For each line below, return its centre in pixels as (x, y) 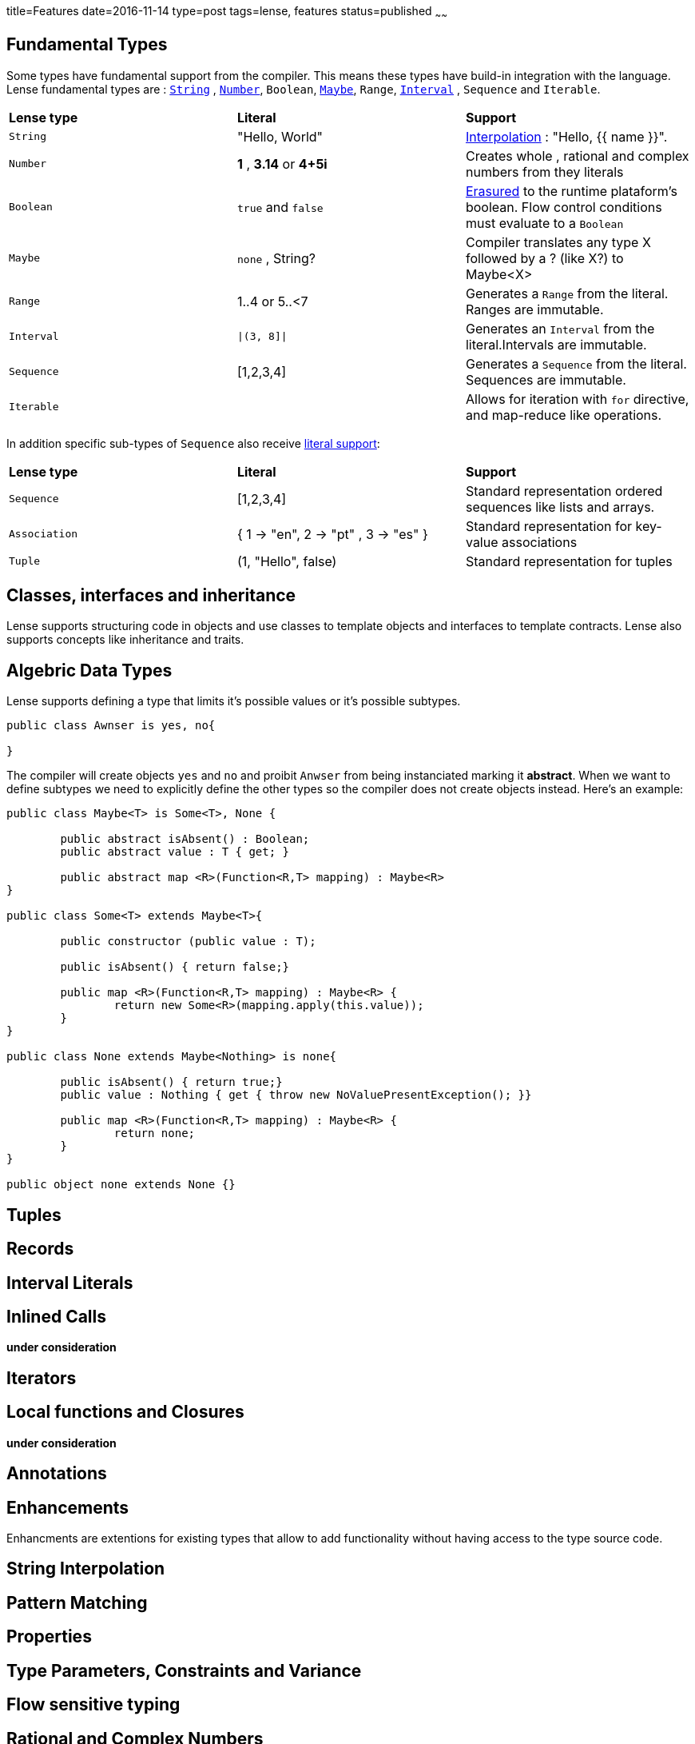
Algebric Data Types (89, 670)
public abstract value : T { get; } (175, 852)
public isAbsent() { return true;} (171, 1082)
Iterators (42, 1378)
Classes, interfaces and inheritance (151, 596)
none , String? (276, 258)
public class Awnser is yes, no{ (111, 726)
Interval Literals (70, 1283)
